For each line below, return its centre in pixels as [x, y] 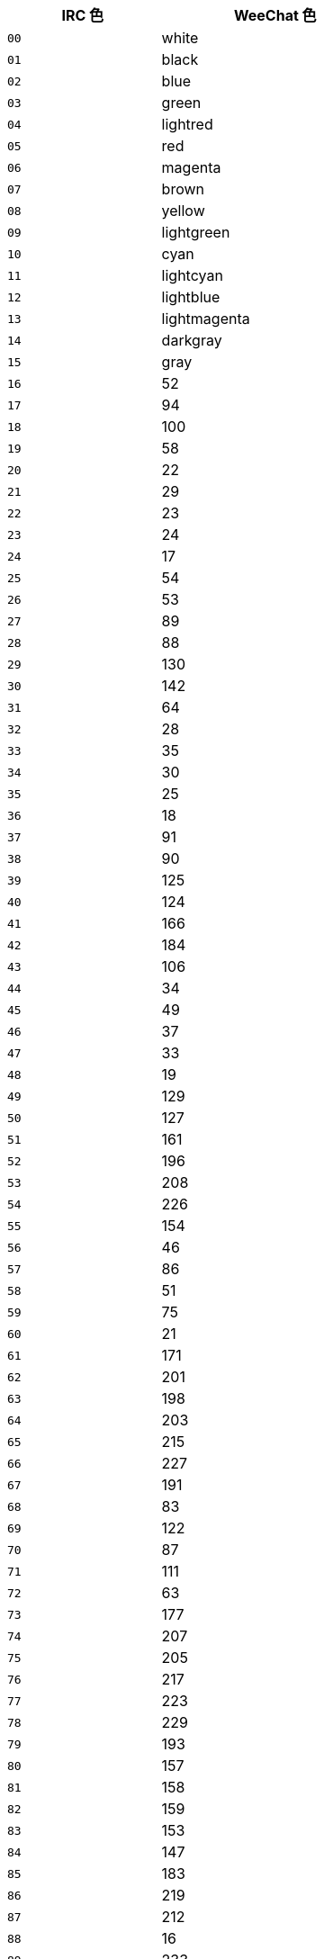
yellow [183, 211]
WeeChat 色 [275, 15]
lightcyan [192, 275]
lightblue [191, 297]
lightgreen [196, 232]
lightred [187, 124]
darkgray [192, 340]
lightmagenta [206, 319]
